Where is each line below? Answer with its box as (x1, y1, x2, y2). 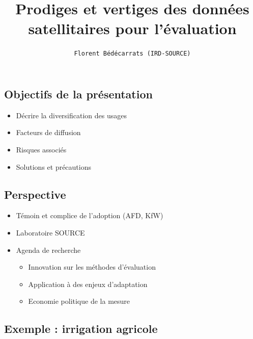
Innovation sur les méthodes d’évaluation (28, 262, 156, 272)
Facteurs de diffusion (16, 127, 81, 138)
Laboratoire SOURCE (16, 227, 85, 238)
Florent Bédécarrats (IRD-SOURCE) (74, 50, 191, 58)
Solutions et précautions (16, 161, 92, 172)
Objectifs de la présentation (4, 86, 153, 101)
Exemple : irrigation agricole (4, 321, 158, 336)
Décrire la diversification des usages (16, 110, 127, 120)
